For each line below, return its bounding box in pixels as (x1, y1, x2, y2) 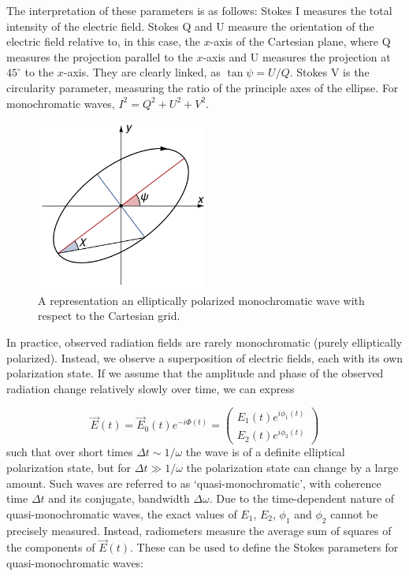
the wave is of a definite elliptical (185, 444, 345, 460)
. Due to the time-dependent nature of (209, 490, 395, 507)
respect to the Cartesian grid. (38, 307, 180, 324)
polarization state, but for (6, 459, 132, 475)
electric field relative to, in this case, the (6, 33, 200, 50)
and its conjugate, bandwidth (48, 490, 190, 507)
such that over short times (6, 444, 133, 460)
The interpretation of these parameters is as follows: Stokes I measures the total (6, 2, 392, 18)
